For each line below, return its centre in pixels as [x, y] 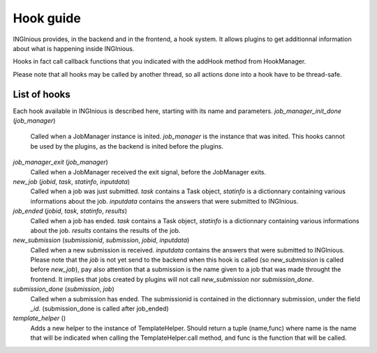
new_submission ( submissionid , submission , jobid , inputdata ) [101, 240]
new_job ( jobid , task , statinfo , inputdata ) [72, 181]
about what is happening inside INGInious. [74, 48]
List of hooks [42, 94]
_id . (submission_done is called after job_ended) [99, 309]
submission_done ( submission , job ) [64, 289]
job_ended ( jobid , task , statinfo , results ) [70, 211]
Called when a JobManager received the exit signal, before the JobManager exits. [148, 172]
